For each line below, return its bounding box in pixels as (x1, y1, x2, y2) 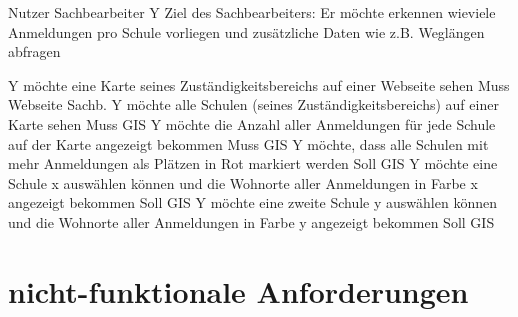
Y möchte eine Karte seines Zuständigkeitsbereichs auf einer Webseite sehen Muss (8, 74, 510, 95)
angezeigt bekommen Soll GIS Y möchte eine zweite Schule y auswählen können (8, 192, 497, 213)
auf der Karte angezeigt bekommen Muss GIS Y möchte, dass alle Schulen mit (8, 133, 489, 154)
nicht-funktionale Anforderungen (8, 270, 469, 311)
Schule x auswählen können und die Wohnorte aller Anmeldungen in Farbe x (8, 172, 478, 193)
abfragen (8, 41, 61, 62)
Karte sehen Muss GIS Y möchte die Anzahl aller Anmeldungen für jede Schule (8, 113, 496, 134)
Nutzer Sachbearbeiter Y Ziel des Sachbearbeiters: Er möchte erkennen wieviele (8, 2, 496, 22)
